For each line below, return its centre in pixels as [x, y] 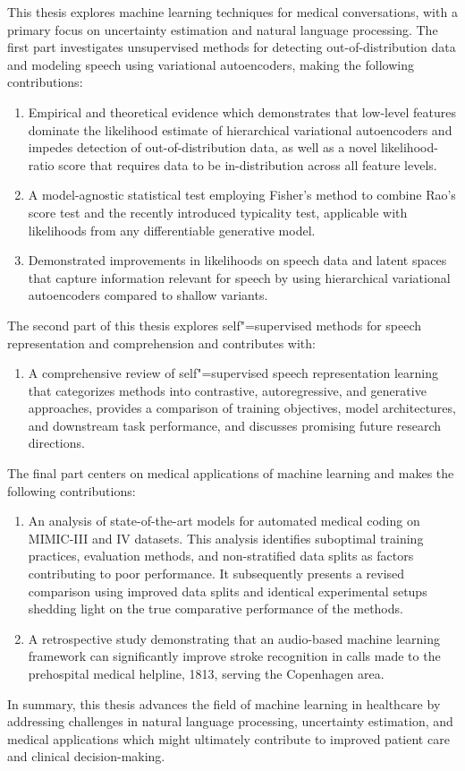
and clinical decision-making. [86, 756]
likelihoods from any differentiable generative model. [172, 230]
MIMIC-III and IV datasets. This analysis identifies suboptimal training [226, 538]
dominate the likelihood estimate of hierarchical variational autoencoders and [240, 129]
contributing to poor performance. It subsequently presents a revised [216, 574]
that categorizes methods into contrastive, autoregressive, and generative [227, 390]
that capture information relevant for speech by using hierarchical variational [239, 277]
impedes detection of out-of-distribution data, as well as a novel [203, 147]
